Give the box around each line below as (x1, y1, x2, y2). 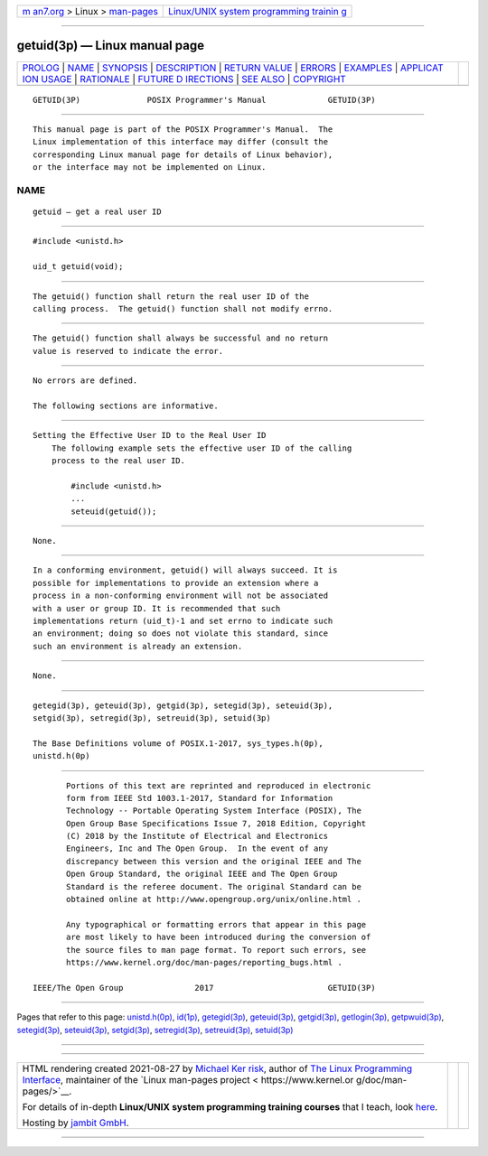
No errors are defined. (33, 376, 138, 386)
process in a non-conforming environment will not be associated (33, 591, 329, 601)
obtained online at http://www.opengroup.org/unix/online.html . (66, 894, 361, 905)
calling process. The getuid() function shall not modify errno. (33, 303, 333, 313)
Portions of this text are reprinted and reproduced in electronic (66, 780, 371, 790)
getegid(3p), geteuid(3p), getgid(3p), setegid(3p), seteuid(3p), (33, 700, 333, 711)
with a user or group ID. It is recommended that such (33, 603, 281, 613)
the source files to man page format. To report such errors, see (66, 945, 367, 955)
